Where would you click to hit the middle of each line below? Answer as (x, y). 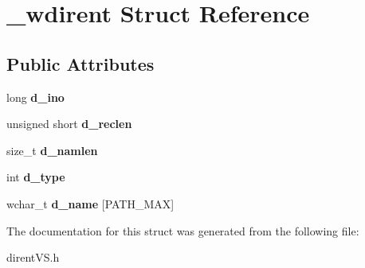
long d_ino (35, 97)
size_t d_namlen (52, 150)
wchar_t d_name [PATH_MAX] (90, 203)
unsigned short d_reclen (69, 124)
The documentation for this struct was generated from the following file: (183, 230)
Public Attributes (80, 63)
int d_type (36, 177)
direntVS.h (33, 257)
